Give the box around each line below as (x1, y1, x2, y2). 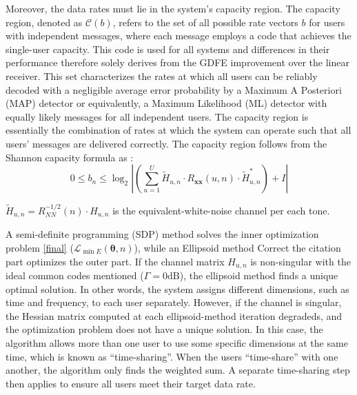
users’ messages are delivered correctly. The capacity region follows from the (6, 136, 327, 150)
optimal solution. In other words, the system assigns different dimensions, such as (6, 281, 349, 296)
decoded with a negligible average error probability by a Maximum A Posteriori (6, 82, 342, 97)
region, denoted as (6, 14, 83, 29)
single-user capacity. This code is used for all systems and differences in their (6, 41, 330, 56)
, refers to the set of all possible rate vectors (112, 14, 298, 29)
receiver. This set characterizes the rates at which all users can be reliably (6, 68, 318, 83)
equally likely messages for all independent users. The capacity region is (6, 109, 309, 123)
